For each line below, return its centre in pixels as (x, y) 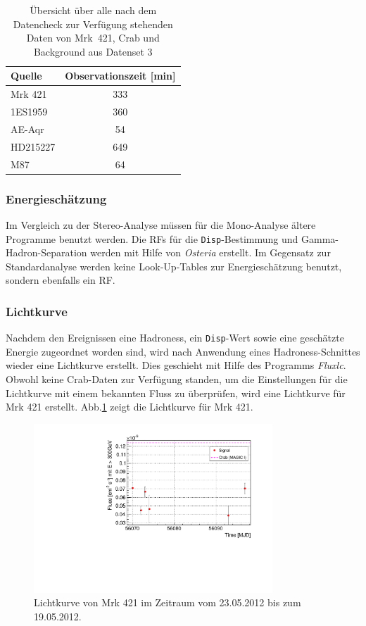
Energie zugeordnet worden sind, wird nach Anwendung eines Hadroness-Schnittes (183, 351)
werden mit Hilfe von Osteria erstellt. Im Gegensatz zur (210, 252)
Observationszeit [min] (120, 76)
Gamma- (320, 238)
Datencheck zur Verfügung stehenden (93, 24)
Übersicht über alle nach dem (93, 10)
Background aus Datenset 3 (93, 51)
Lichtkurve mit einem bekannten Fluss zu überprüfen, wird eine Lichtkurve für (176, 393)
